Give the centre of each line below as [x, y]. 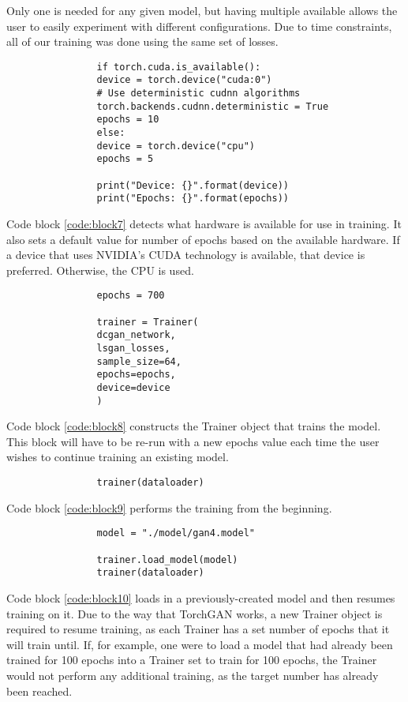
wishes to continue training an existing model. [118, 457]
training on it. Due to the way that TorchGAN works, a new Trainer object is [195, 613]
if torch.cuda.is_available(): [179, 67]
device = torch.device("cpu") [176, 146]
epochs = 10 [128, 120]
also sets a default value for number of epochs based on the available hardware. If [203, 239]
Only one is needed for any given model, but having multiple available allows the [202, 10]
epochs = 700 [131, 296]
